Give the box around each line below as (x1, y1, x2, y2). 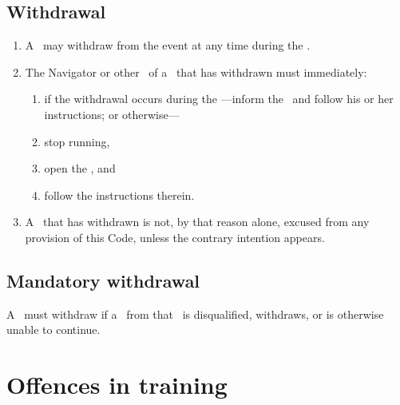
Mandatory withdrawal (6, 268, 200, 292)
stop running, (44, 133, 110, 149)
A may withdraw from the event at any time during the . (25, 37, 311, 54)
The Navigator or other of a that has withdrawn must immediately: (25, 63, 367, 80)
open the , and (44, 160, 116, 177)
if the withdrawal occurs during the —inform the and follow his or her (44, 90, 394, 107)
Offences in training (6, 368, 228, 401)
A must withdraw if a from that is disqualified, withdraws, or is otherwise (6, 305, 384, 322)
